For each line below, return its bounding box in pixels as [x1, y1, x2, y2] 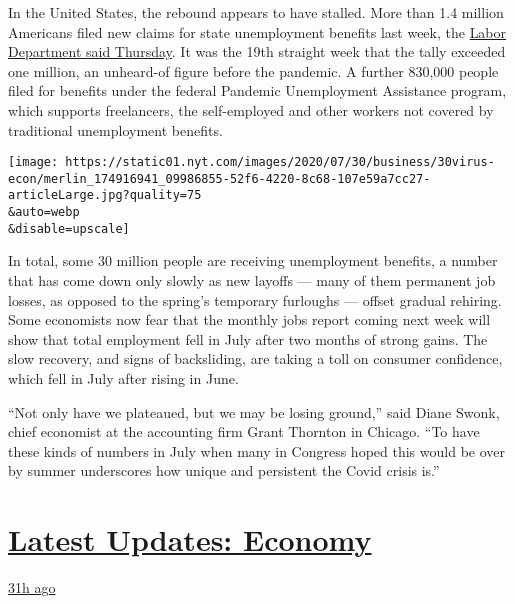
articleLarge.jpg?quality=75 [8, 188, 202, 203]
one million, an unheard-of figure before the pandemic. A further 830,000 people [8, 60, 499, 81]
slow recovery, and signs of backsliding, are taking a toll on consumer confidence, [8, 348, 503, 369]
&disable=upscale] [8, 221, 130, 236]
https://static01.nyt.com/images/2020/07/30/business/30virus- [65, 155, 495, 170]
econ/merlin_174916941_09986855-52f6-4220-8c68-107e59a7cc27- [8, 171, 431, 186]
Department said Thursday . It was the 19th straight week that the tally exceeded [8, 41, 506, 62]
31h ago [8, 577, 56, 598]
